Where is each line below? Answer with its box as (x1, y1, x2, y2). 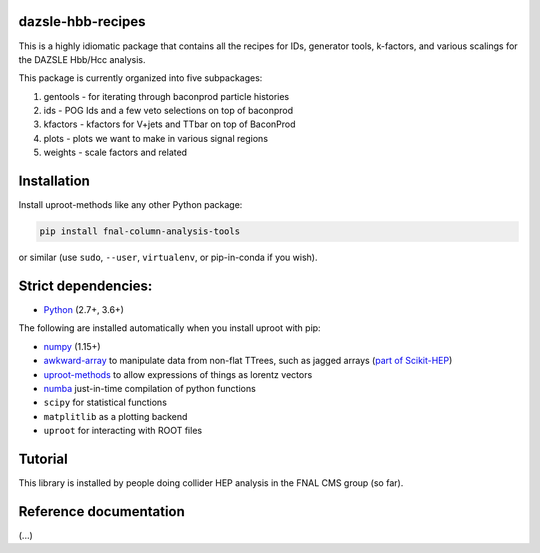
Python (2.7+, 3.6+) (43, 304, 125, 316)
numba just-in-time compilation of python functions (43, 382, 257, 394)
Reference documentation (18, 503, 185, 520)
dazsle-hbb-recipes (18, 13, 146, 30)
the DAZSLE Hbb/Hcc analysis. (18, 53, 146, 65)
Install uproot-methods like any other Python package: (18, 199, 243, 211)
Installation (18, 173, 90, 190)
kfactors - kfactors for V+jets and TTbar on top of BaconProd (43, 118, 296, 130)
